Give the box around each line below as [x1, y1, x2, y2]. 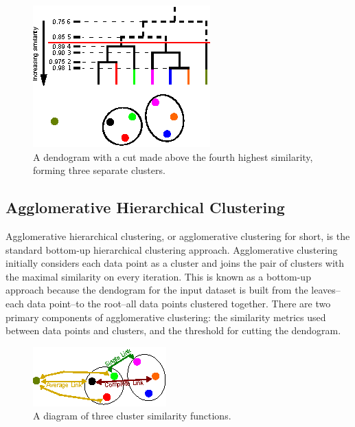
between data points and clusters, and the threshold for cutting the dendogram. [5, 323, 341, 338]
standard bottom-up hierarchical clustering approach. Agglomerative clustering [5, 242, 338, 256]
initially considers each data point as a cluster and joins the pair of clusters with [5, 256, 345, 270]
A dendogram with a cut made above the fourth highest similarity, [33, 149, 313, 164]
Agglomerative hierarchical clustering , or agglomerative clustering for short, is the [5, 228, 350, 243]
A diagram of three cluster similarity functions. [33, 408, 231, 423]
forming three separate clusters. [33, 163, 165, 177]
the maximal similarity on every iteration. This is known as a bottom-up [5, 269, 311, 283]
